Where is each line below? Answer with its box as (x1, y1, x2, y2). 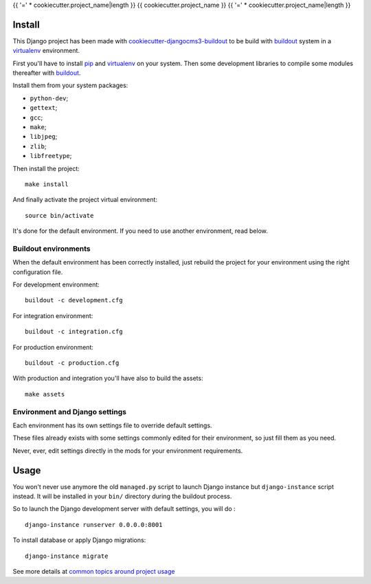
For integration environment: (12, 311, 93, 319)
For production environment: (12, 343, 94, 351)
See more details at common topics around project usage (12, 567, 175, 575)
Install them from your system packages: (12, 81, 128, 89)
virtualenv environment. (12, 47, 80, 55)
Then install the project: (12, 164, 80, 172)
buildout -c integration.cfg (25, 328, 123, 336)
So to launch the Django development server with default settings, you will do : (12, 505, 236, 513)
